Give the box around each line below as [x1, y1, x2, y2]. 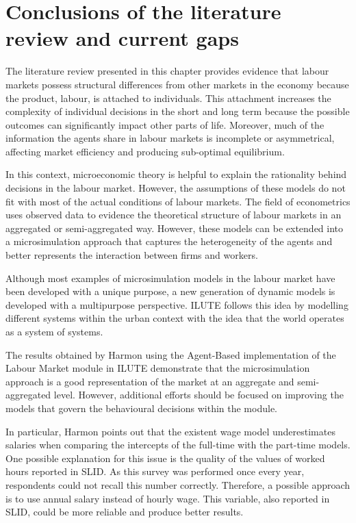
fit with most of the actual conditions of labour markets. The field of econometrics [5, 194, 351, 208]
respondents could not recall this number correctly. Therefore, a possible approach [5, 477, 351, 492]
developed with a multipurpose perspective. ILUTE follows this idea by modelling [5, 297, 348, 311]
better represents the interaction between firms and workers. [5, 248, 258, 262]
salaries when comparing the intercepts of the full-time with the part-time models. [5, 437, 351, 452]
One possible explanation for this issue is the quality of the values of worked [5, 450, 325, 465]
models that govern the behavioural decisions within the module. [5, 400, 277, 415]
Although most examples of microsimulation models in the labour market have [5, 270, 335, 285]
